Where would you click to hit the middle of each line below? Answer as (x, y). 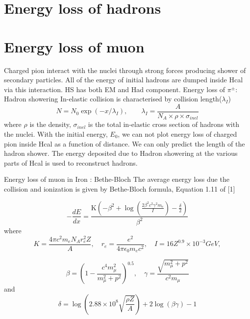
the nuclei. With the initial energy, (56, 134)
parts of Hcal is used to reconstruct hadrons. (71, 162)
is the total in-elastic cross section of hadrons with (163, 124)
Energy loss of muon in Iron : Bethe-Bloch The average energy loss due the (117, 179)
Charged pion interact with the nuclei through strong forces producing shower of (125, 70)
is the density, (50, 124)
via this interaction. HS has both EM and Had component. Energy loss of (115, 89)
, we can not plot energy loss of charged (177, 134)
